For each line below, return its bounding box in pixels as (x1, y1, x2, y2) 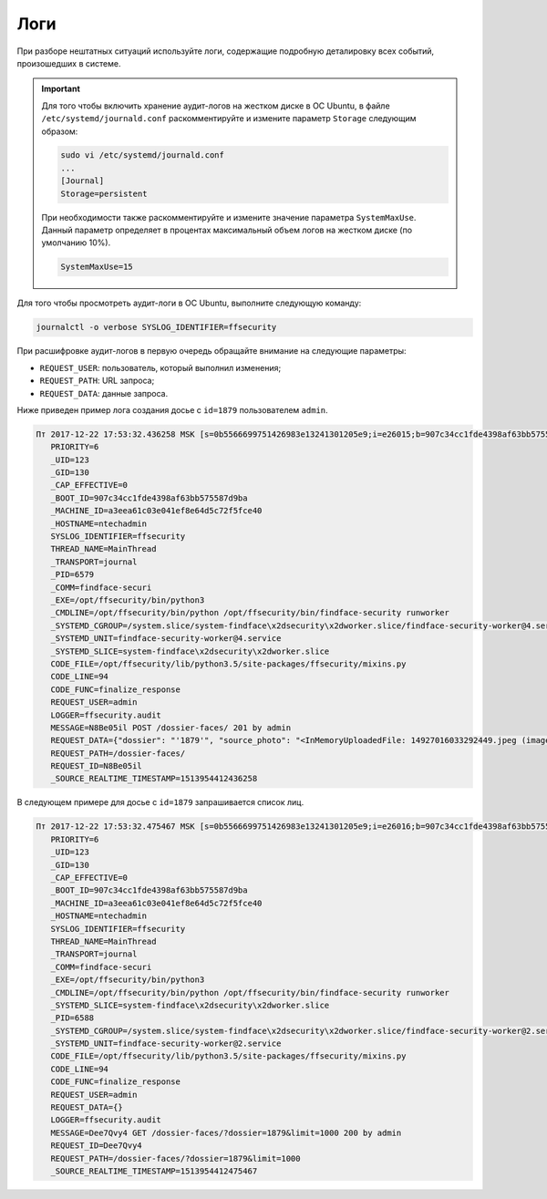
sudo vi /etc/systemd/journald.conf (60, 150, 225, 160)
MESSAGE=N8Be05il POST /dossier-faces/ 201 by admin (50, 722, 292, 733)
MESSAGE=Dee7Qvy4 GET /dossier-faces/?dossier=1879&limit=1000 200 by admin (50, 1127, 402, 1138)
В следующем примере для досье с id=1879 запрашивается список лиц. (16, 797, 304, 808)
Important (41, 83, 81, 95)
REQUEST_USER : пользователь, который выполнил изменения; (39, 362, 282, 373)
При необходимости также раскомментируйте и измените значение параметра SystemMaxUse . (41, 212, 417, 222)
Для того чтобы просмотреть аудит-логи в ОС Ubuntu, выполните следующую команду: (16, 297, 362, 309)
